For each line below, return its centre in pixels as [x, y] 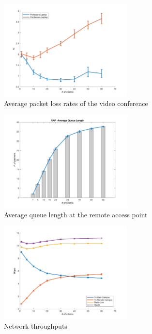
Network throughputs [36, 325]
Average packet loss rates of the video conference [76, 103]
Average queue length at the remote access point [76, 214]
